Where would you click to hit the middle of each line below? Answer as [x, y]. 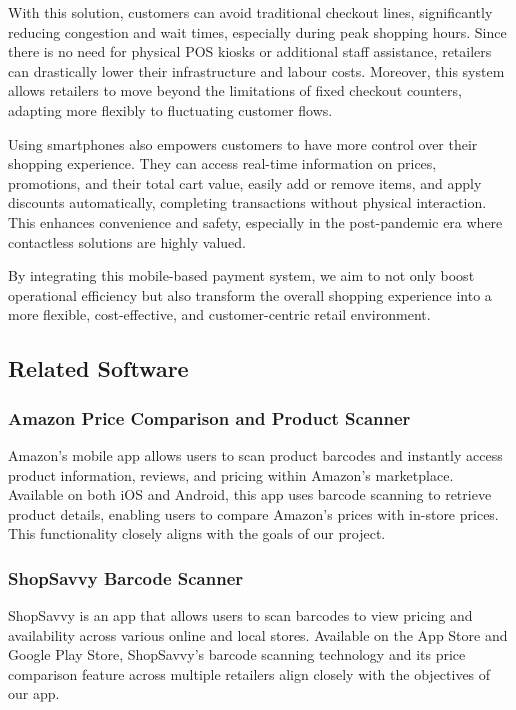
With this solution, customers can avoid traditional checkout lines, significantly [250, 12]
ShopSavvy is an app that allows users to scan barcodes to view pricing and [240, 615]
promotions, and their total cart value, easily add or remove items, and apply [245, 182]
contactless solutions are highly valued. [127, 241]
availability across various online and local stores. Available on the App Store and [258, 634]
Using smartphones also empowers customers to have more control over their [243, 143]
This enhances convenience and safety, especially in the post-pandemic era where [255, 221]
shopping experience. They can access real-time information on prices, [222, 163]
